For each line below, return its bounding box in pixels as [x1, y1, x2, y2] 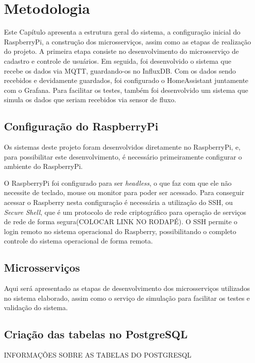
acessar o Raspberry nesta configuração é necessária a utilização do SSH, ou [4, 197, 233, 207]
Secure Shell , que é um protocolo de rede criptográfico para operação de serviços [4, 206, 246, 217]
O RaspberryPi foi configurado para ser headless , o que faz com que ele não [4, 177, 232, 188]
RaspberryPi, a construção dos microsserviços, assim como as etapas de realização [4, 36, 251, 46]
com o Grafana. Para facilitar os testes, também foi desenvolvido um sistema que [4, 84, 248, 95]
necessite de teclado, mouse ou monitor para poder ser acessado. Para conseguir [4, 187, 245, 198]
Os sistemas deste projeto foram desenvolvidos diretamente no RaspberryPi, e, [4, 142, 241, 152]
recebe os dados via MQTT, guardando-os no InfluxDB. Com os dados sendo [4, 65, 236, 76]
